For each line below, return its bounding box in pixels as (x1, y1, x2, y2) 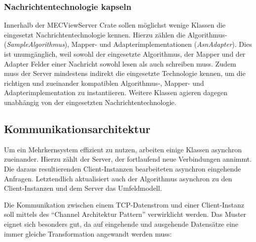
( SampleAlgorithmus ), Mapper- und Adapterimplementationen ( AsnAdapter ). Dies (4, 39, 252, 49)
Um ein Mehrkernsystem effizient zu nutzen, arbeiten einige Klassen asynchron (4, 144, 242, 154)
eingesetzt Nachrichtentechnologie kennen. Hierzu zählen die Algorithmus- (4, 29, 227, 39)
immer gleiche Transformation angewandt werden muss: (4, 228, 172, 239)
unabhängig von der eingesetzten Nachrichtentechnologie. (4, 97, 177, 107)
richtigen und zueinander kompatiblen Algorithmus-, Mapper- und (4, 77, 204, 88)
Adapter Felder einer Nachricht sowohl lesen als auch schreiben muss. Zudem (4, 58, 236, 69)
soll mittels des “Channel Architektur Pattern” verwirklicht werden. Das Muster (4, 209, 247, 219)
